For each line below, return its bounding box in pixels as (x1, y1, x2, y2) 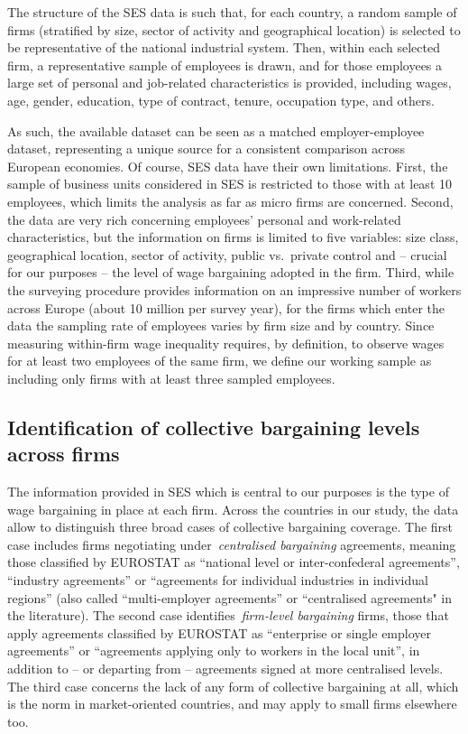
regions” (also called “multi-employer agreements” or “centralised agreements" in (7, 588, 453, 607)
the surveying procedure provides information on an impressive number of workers (7, 280, 462, 299)
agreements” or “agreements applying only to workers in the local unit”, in (7, 641, 420, 660)
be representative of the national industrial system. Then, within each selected (7, 38, 440, 57)
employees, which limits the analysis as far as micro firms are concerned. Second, (7, 191, 454, 210)
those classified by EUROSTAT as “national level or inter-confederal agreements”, (7, 553, 460, 571)
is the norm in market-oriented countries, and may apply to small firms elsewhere (7, 694, 457, 713)
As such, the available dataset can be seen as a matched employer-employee (7, 121, 425, 140)
